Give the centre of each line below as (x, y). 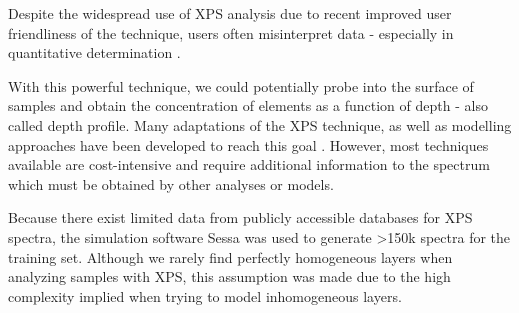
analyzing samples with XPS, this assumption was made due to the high (229, 276)
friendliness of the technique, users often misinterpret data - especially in (231, 32)
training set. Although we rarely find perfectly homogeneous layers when (230, 256)
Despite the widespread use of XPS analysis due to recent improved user (230, 13)
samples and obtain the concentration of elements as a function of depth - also (248, 105)
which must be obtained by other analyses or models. (171, 183)
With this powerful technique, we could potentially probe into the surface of (241, 85)
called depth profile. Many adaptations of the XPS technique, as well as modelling (260, 124)
